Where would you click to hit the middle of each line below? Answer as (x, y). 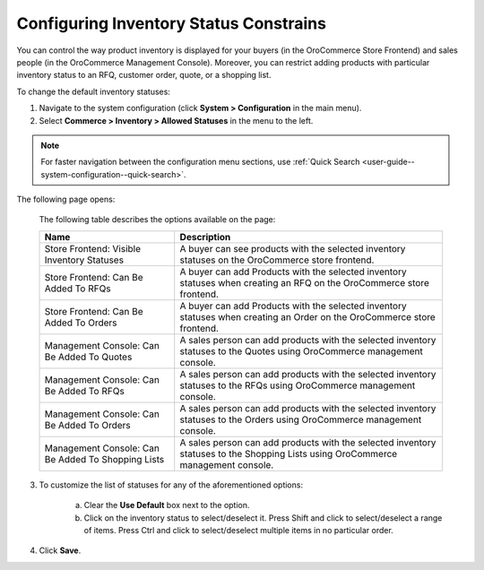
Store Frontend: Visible (93, 248)
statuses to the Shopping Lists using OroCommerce (289, 453)
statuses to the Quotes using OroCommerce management (301, 351)
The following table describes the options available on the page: (157, 220)
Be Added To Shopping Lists (104, 459)
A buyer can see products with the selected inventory (293, 248)
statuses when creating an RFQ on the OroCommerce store (304, 282)
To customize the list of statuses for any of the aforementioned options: (171, 485)
